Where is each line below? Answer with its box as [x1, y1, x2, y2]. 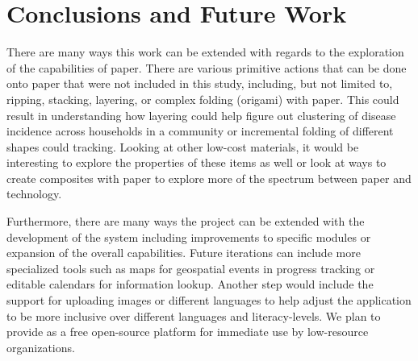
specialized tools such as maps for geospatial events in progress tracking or [6, 259, 375, 276]
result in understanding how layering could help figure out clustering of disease [6, 106, 396, 123]
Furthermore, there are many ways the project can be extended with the [6, 213, 365, 230]
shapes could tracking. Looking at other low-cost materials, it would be [6, 138, 359, 155]
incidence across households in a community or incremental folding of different [6, 122, 394, 139]
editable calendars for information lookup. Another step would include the [6, 276, 374, 293]
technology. [6, 185, 62, 202]
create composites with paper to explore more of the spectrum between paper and [6, 169, 412, 186]
